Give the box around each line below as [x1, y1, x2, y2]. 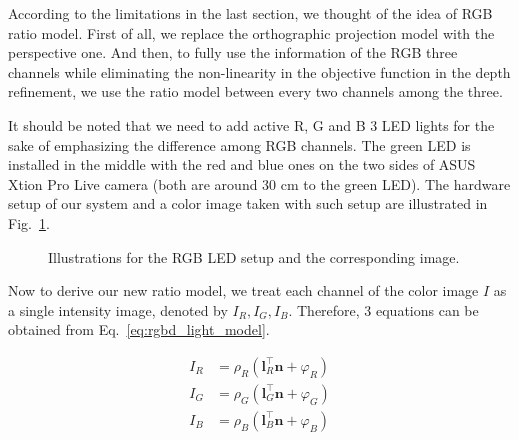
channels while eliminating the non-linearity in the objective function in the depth [8, 61, 511, 82]
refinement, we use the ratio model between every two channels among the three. [8, 81, 503, 102]
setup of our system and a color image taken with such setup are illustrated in [8, 193, 488, 214]
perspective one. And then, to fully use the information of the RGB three [8, 42, 458, 63]
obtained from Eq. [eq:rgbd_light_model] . [8, 319, 270, 340]
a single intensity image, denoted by [8, 299, 228, 320]
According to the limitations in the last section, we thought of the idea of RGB [8, 3, 493, 23]
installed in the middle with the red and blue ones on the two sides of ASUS [8, 154, 476, 175]
